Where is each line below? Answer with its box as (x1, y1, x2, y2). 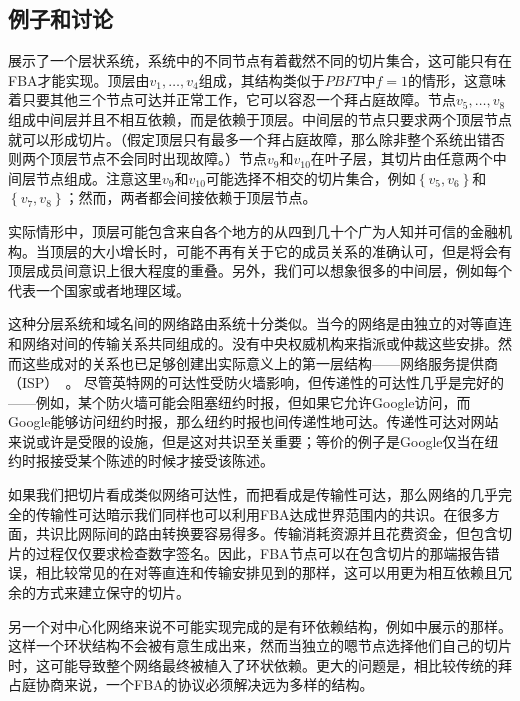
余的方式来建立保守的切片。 (8, 582, 190, 603)
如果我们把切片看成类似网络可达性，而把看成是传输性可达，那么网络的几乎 (8, 484, 498, 505)
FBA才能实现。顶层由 (8, 69, 150, 90)
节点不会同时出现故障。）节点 (77, 148, 267, 169)
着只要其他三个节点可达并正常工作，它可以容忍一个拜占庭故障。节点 (8, 89, 456, 110)
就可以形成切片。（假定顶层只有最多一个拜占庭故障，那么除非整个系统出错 (8, 128, 491, 149)
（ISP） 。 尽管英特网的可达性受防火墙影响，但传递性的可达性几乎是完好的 (8, 372, 505, 393)
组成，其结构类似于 (198, 69, 325, 90)
